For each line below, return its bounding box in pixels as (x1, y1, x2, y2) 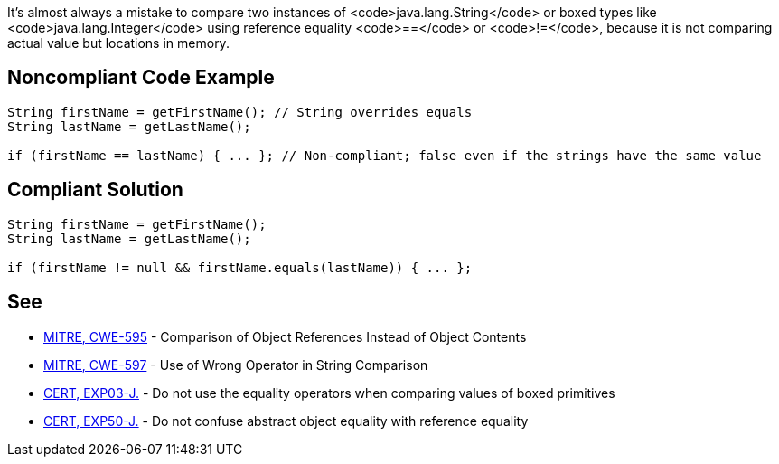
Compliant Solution (7, 178, 183, 202)
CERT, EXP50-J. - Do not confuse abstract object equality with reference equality (43, 412, 529, 429)
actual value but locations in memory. (7, 35, 230, 51)
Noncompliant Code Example (7, 66, 275, 90)
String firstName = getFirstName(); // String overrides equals (7, 104, 473, 119)
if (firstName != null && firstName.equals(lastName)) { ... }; (7, 260, 473, 275)
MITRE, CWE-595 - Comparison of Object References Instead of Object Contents (43, 328, 527, 345)
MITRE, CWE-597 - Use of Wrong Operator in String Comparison (43, 356, 428, 373)
